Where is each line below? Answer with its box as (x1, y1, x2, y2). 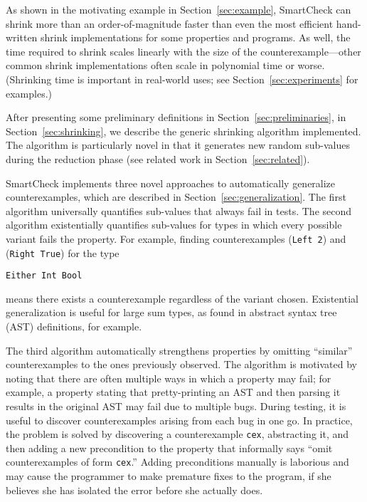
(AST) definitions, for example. (6, 319, 142, 334)
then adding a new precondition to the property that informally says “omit (6, 440, 333, 455)
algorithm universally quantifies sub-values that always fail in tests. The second (6, 203, 352, 218)
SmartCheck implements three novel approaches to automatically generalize (6, 175, 336, 190)
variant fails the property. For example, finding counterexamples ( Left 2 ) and (6, 231, 346, 246)
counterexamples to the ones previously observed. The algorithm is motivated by (6, 357, 358, 372)
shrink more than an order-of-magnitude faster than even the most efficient (6, 16, 334, 31)
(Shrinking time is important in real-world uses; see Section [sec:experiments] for (6, 71, 358, 86)
